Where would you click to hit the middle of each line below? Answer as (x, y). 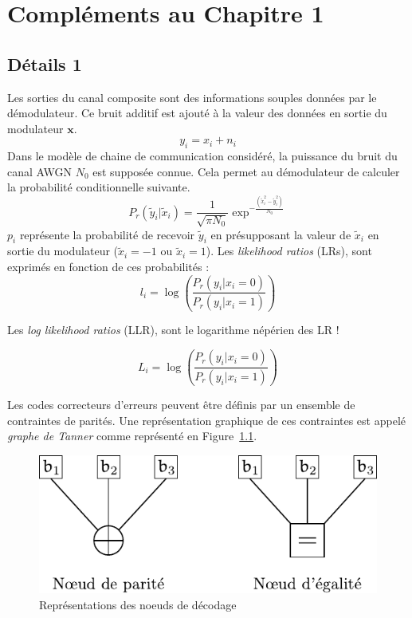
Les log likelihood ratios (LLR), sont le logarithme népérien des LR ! (173, 330)
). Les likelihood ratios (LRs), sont (289, 251)
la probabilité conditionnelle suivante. (99, 187)
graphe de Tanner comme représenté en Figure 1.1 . (132, 436)
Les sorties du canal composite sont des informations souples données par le (192, 97)
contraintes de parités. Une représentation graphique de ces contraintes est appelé (206, 420)
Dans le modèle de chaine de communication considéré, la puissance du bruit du (202, 156)
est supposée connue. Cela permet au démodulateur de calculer (246, 171)
